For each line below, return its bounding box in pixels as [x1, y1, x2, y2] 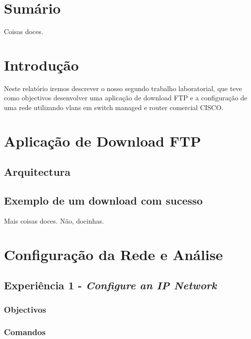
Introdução [4, 55, 79, 75]
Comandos [4, 325, 46, 338]
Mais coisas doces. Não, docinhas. [4, 215, 104, 226]
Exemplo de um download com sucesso [4, 193, 203, 208]
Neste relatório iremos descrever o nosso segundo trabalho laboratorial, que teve [4, 83, 242, 93]
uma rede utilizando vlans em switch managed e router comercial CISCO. [4, 102, 223, 113]
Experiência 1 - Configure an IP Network [4, 278, 217, 293]
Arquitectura [4, 164, 71, 179]
